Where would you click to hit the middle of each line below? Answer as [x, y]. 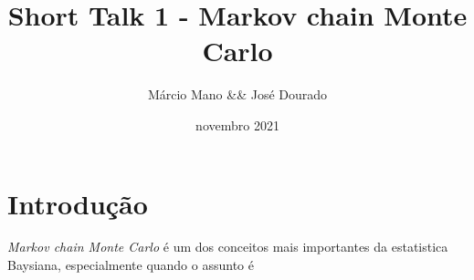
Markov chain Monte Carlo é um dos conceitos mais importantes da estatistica [228, 247]
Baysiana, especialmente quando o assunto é [131, 265]
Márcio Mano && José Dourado [237, 94]
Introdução [78, 203]
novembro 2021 [237, 124]
